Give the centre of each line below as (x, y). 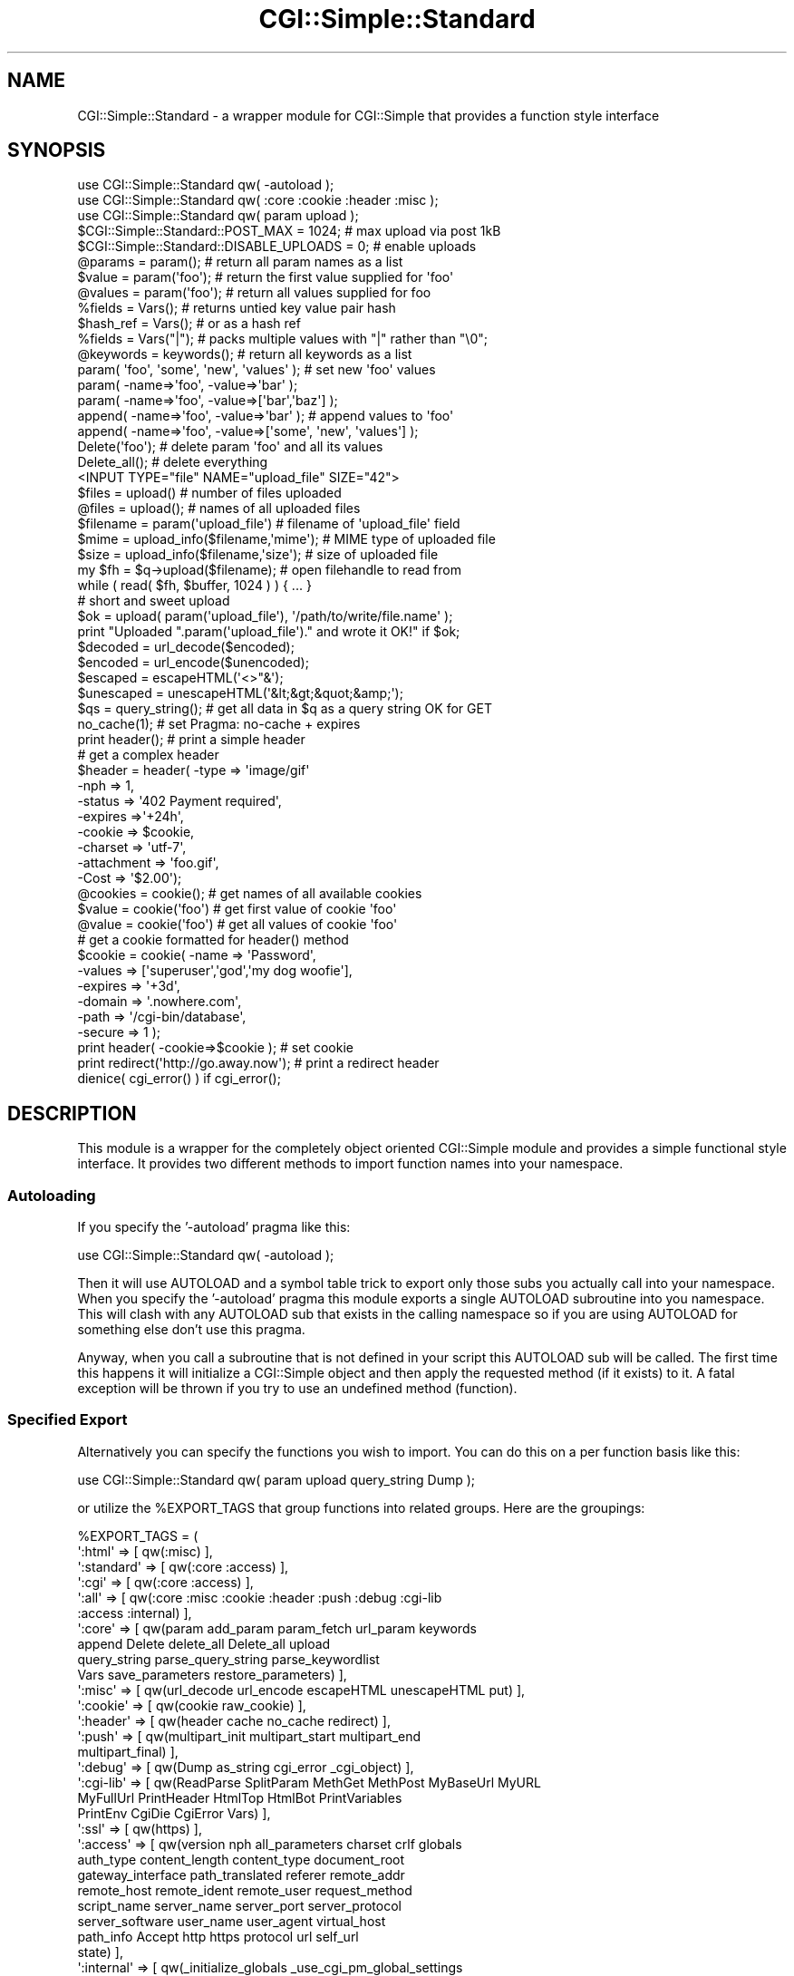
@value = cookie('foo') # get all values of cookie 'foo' (237, 925)
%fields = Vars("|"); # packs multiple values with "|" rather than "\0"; (282, 339)
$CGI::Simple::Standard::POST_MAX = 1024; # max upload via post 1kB (289, 231)
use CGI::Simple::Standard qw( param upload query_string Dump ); (276, 1479)
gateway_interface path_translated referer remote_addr (241, 1874)
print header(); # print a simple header (191, 740)
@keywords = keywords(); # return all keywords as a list (245, 354)
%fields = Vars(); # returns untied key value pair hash (237, 308)
